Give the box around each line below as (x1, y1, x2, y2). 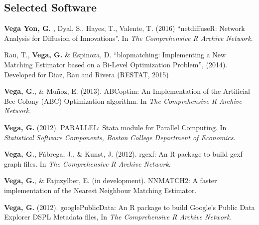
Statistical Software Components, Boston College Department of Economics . (4, 132, 236, 142)
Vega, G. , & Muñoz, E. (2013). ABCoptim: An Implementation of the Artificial (4, 86, 250, 96)
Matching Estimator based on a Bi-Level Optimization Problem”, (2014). (4, 59, 228, 69)
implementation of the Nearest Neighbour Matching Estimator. (4, 185, 197, 195)
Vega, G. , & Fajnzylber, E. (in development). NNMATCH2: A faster (4, 175, 217, 186)
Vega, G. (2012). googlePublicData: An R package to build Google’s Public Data (4, 202, 255, 212)
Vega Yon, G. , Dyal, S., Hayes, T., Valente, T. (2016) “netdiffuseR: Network (4, 23, 245, 33)
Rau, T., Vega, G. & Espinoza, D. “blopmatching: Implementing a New (4, 49, 226, 60)
